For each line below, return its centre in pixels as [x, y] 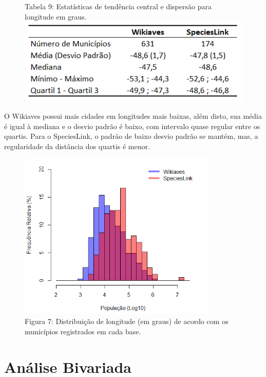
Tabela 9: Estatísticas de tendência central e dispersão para [118, 6]
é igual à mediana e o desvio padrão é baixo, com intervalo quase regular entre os [132, 126]
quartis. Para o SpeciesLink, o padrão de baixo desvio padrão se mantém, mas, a [131, 136]
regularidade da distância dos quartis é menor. [77, 146]
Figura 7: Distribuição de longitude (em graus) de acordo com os [127, 321]
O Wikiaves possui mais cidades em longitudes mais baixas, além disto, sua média [133, 115]
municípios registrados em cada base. [83, 331]
